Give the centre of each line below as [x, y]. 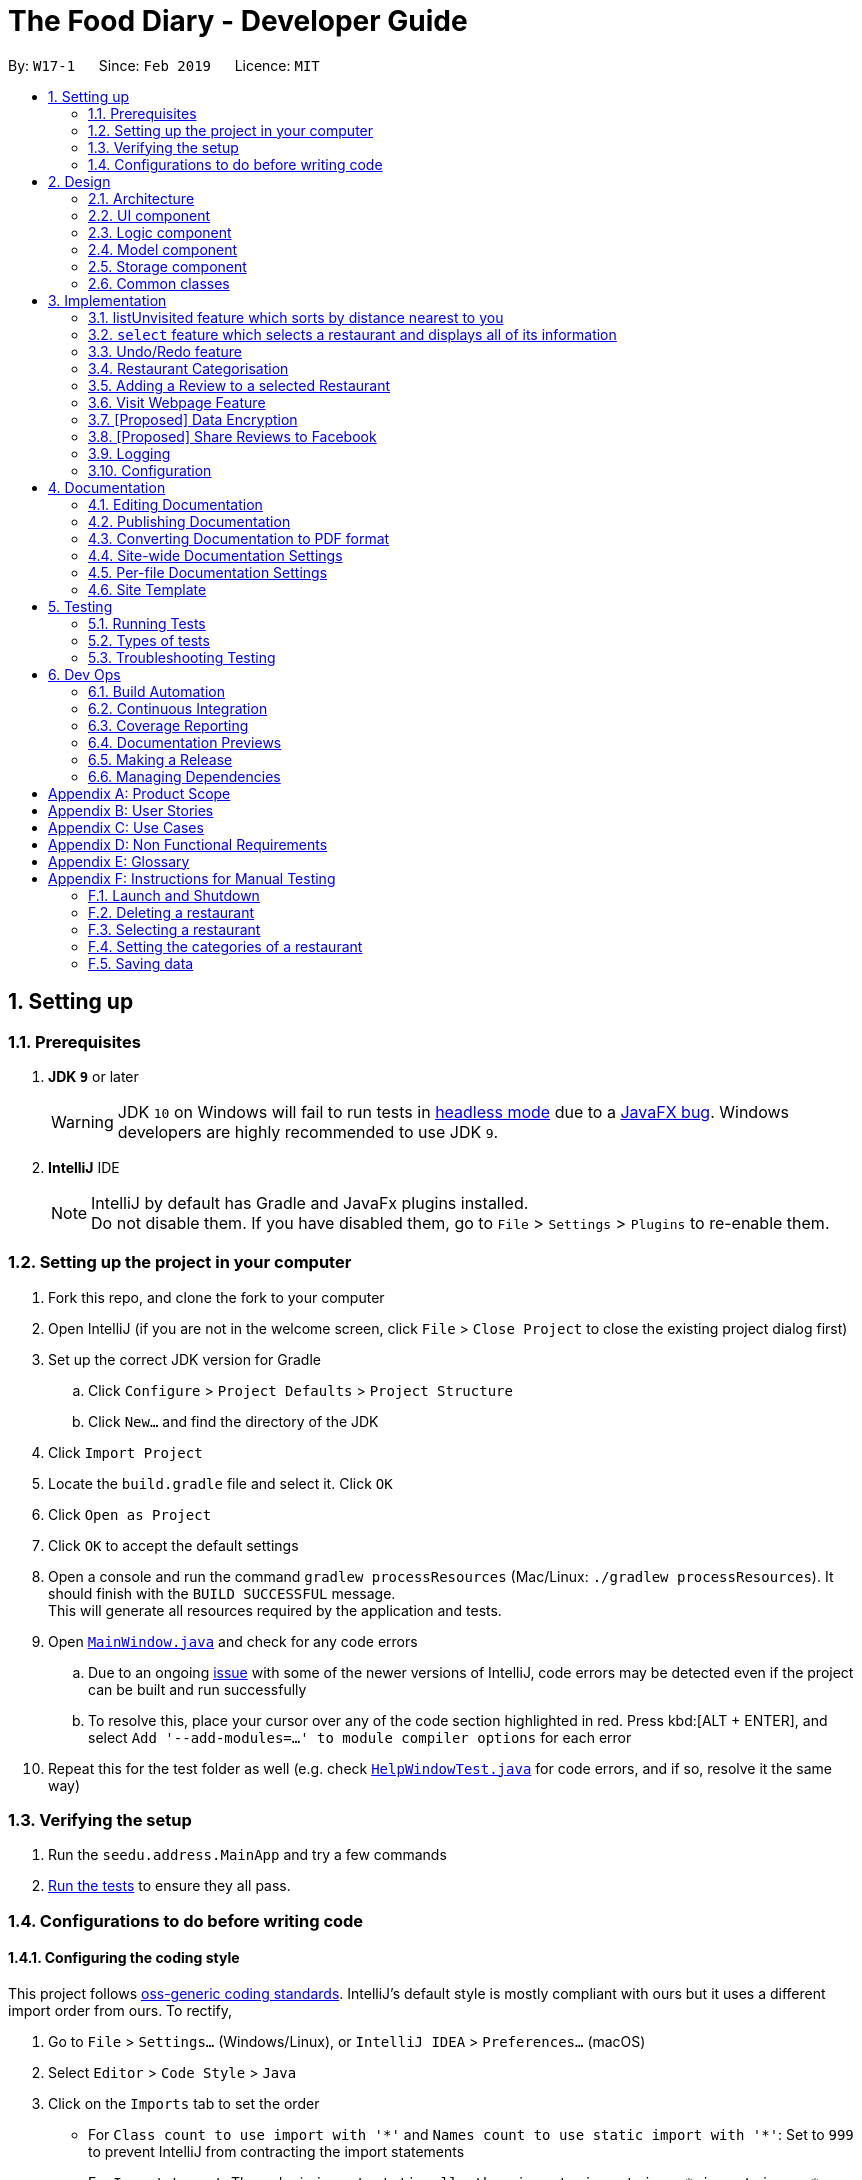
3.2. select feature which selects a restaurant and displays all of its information [352, 334]
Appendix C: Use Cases [126, 827]
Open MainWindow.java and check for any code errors [233, 1641]
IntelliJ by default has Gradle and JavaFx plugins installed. [310, 1202]
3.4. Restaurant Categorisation [188, 368]
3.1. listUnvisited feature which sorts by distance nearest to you [296, 317]
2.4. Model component [163, 249]
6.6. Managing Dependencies [184, 776]
